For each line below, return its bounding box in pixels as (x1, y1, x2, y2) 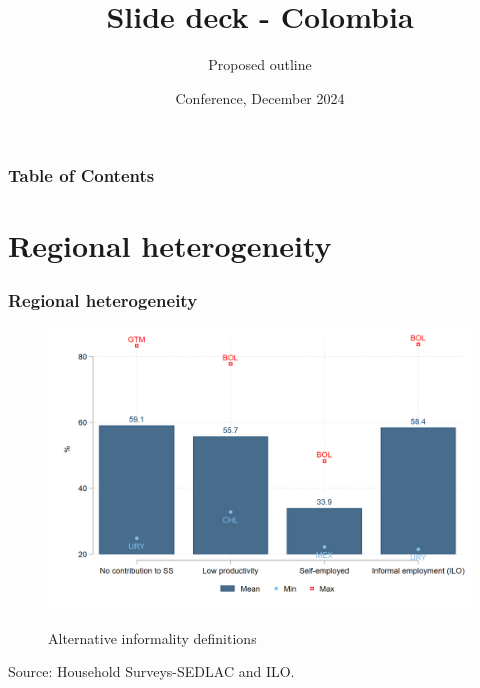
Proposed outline (208, 54, 312, 75)
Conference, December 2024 (175, 87, 345, 108)
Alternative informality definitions (48, 627, 257, 648)
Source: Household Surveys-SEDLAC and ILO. (8, 661, 295, 682)
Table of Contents (8, 163, 155, 188)
